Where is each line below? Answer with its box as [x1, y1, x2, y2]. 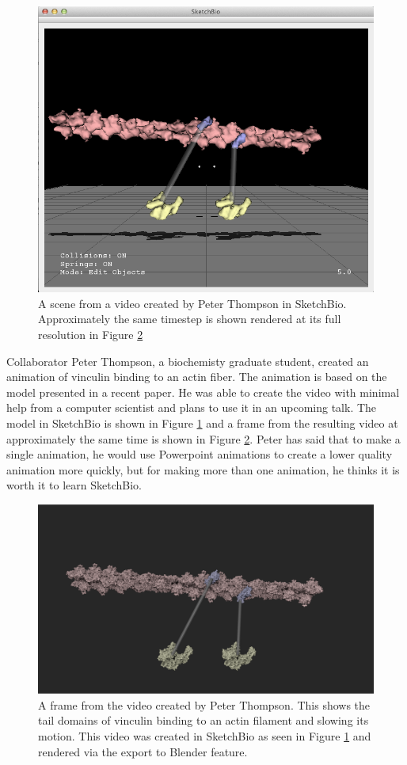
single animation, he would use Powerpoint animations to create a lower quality [6, 446, 393, 462]
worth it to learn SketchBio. [6, 477, 142, 493]
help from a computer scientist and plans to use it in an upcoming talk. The [6, 399, 377, 416]
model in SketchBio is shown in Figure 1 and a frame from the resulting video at [6, 414, 398, 431]
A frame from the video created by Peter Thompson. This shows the [38, 696, 371, 713]
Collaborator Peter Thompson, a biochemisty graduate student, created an [6, 352, 369, 369]
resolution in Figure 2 [38, 325, 143, 342]
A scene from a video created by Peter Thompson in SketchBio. [38, 295, 347, 311]
